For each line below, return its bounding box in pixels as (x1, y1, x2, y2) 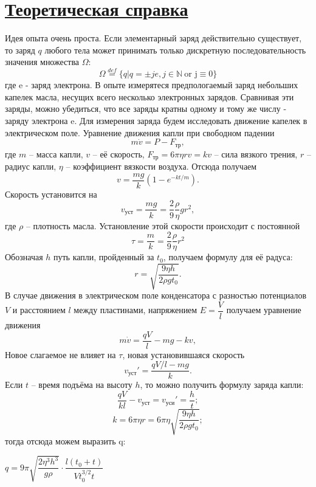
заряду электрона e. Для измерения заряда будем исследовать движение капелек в (5, 114, 307, 126)
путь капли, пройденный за (53, 250, 154, 263)
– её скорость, (92, 147, 145, 160)
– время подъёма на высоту (31, 378, 132, 391)
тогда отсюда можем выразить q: (5, 434, 126, 447)
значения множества (5, 55, 80, 68)
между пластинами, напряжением (74, 303, 197, 316)
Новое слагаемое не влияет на (5, 348, 116, 361)
